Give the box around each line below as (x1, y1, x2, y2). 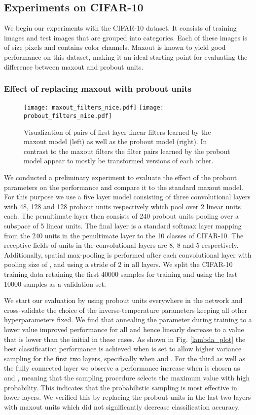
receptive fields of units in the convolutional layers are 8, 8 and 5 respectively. (4, 240, 239, 250)
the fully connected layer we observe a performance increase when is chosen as (4, 363, 240, 373)
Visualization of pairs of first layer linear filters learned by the (24, 126, 211, 137)
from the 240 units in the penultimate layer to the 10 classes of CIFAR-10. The (4, 230, 244, 240)
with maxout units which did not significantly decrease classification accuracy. (4, 401, 240, 412)
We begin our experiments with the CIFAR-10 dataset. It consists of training (4, 23, 237, 33)
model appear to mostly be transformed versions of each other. (24, 155, 214, 166)
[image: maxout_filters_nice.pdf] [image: (24, 104, 164, 112)
